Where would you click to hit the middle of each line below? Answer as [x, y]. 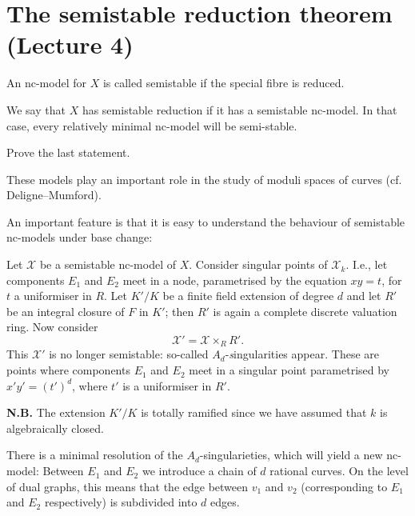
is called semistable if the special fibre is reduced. [223, 83]
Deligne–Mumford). [54, 195]
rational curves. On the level [339, 471]
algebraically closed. [55, 428]
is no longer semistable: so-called [129, 354]
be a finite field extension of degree [248, 296]
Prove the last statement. [68, 152]
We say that [36, 109]
